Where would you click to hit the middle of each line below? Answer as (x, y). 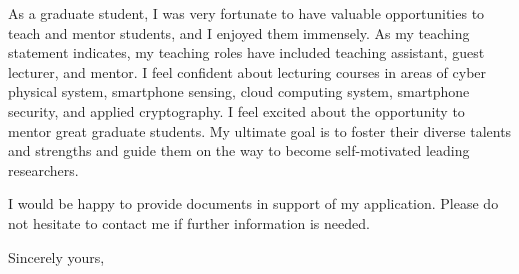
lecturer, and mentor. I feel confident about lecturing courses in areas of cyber (247, 71)
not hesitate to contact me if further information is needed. (189, 222)
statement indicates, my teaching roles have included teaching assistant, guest (246, 52)
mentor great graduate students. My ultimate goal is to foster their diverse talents (260, 130)
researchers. (43, 169)
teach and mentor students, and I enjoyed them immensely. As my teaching (239, 32)
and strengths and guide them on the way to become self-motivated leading (239, 150)
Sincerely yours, (56, 256)
